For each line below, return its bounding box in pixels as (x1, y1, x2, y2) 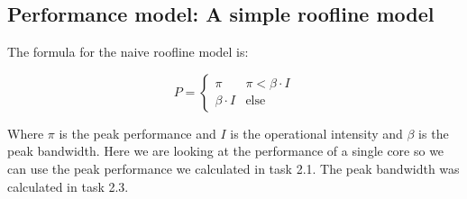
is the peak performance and (59, 123, 216, 142)
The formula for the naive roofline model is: (7, 42, 249, 61)
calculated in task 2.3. (7, 176, 129, 195)
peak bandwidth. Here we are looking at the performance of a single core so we (7, 141, 444, 160)
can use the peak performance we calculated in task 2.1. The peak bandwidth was (7, 158, 460, 177)
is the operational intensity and (230, 123, 403, 142)
